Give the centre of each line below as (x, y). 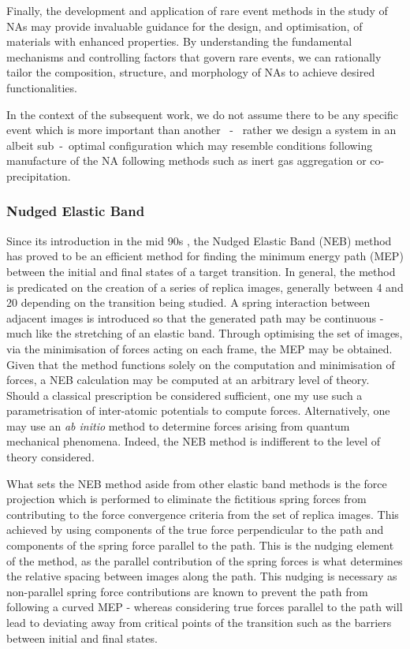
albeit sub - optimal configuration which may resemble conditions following (190, 145)
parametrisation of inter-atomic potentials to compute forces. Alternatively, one (198, 410)
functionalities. (42, 87)
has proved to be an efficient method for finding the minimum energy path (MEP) (205, 256)
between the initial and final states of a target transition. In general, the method (201, 271)
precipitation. (39, 175)
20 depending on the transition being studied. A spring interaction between (188, 302)
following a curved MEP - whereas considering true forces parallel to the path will (205, 607)
